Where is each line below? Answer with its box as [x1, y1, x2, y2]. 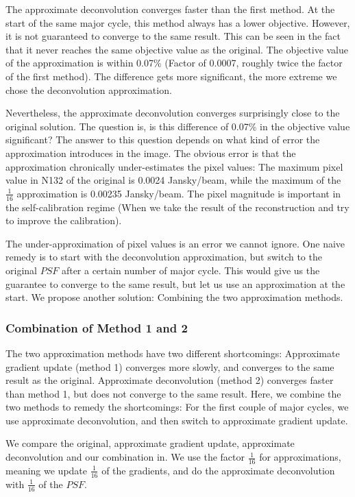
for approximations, [259, 450, 341, 464]
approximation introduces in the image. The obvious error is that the [5, 145, 296, 160]
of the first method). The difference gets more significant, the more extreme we [5, 69, 337, 83]
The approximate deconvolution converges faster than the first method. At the [5, 2, 335, 16]
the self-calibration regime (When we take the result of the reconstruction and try [5, 199, 350, 214]
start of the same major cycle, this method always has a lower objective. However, [5, 15, 350, 29]
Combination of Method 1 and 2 [5, 319, 188, 336]
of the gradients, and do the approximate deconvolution [101, 463, 335, 477]
